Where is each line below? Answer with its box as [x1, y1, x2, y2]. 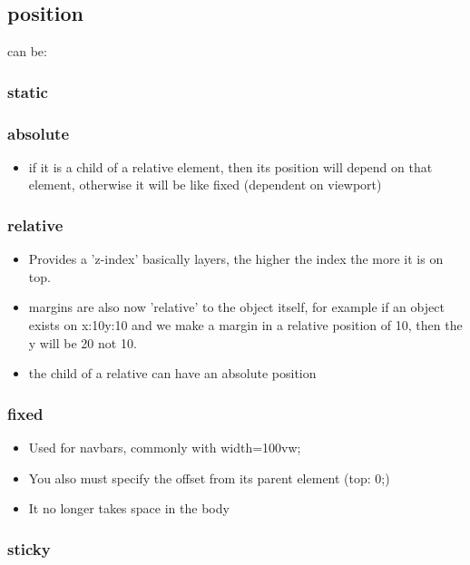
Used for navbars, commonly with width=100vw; [28, 438, 301, 457]
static [7, 80, 48, 102]
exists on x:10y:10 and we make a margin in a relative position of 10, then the [28, 316, 463, 335]
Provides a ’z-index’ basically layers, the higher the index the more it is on [28, 249, 444, 268]
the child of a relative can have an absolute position [28, 364, 317, 383]
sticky [7, 537, 51, 560]
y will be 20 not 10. [28, 333, 137, 352]
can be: [7, 42, 47, 61]
